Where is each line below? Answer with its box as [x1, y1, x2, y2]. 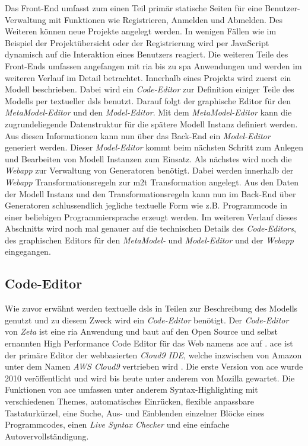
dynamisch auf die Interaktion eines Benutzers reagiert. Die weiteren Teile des [5, 48, 288, 60]
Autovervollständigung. [5, 429, 89, 442]
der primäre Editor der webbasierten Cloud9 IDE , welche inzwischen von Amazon [5, 348, 302, 361]
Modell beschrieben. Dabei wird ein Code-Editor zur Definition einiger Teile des [5, 83, 294, 95]
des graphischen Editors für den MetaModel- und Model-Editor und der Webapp [5, 233, 294, 246]
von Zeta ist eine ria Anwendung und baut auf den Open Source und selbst [5, 325, 278, 338]
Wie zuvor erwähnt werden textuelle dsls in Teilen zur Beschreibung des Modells [5, 302, 298, 315]
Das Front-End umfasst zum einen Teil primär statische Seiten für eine [5, 2, 262, 14]
